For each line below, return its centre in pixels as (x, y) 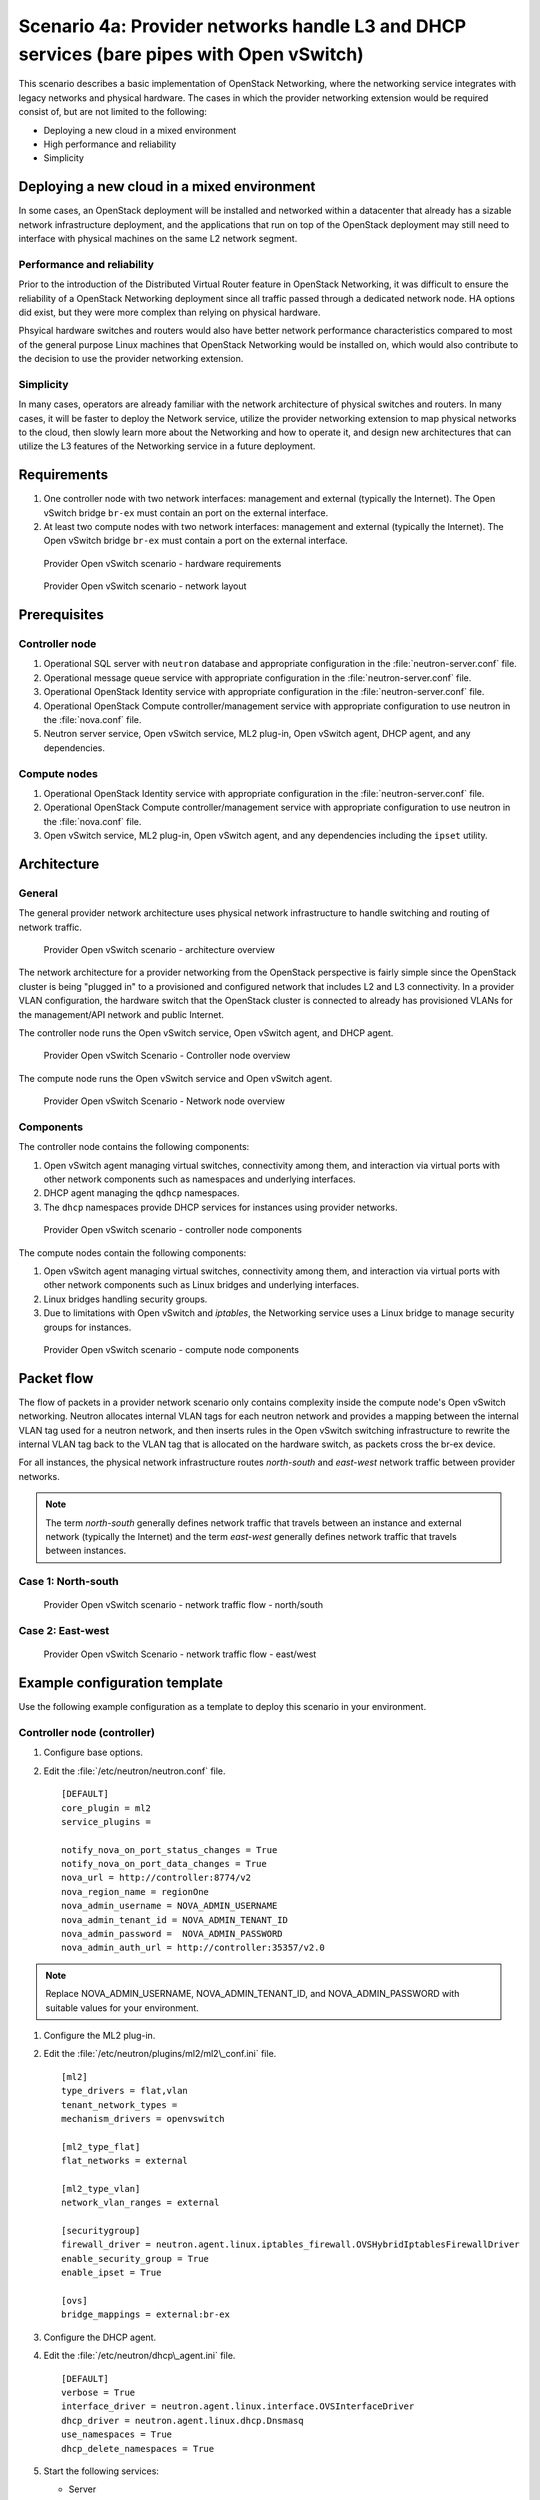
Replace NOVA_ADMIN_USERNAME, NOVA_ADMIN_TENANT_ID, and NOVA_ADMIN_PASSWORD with (252, 1994)
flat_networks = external (125, 2161)
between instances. (86, 1551)
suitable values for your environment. (122, 2007)
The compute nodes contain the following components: (132, 1252)
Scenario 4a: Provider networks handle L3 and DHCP (242, 26)
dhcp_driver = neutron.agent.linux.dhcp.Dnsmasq (182, 2420)
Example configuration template (121, 1683)
